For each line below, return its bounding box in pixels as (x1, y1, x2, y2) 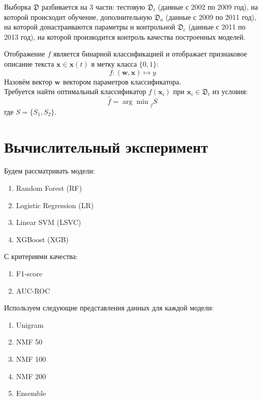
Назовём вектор (4, 76, 53, 87)
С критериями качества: (4, 251, 78, 262)
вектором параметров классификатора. (63, 76, 181, 87)
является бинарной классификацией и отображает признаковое (53, 48, 247, 59)
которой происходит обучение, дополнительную (4, 11, 152, 22)
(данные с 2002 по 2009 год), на (158, 2, 258, 12)
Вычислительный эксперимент (4, 136, 208, 157)
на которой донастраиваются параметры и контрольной (4, 21, 175, 32)
